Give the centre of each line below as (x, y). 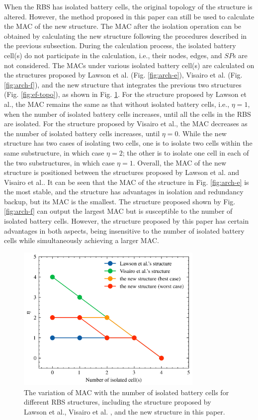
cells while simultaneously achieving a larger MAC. (82, 240)
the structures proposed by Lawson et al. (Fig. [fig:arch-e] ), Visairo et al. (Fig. (123, 75)
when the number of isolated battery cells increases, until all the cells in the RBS (128, 114)
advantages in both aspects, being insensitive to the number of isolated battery (124, 230)
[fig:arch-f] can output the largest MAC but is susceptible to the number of (118, 211)
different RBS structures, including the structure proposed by (118, 402)
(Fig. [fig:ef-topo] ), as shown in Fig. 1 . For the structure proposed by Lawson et (125, 94)
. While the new (202, 133)
